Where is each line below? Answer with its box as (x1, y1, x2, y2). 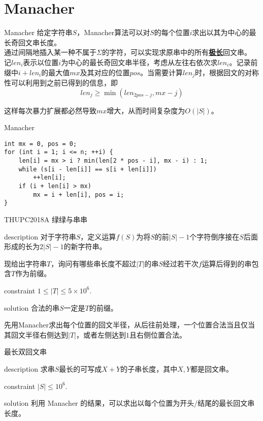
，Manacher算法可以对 (77, 27, 150, 38)
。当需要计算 (140, 67, 183, 77)
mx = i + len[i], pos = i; (33, 191, 124, 198)
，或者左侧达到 (76, 329, 126, 340)
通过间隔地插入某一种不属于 (4, 47, 96, 57)
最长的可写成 (59, 363, 102, 374)
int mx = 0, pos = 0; (4, 140, 77, 147)
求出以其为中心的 (192, 27, 249, 38)
